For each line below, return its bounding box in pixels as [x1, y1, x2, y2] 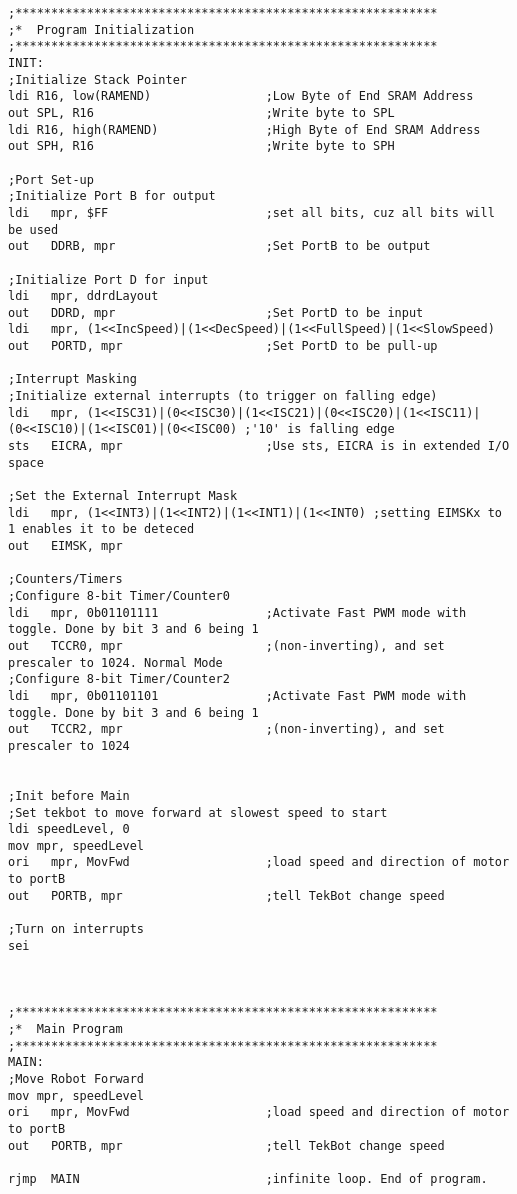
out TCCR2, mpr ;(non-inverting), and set [8, 722, 445, 737]
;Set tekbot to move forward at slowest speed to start [8, 805, 388, 820]
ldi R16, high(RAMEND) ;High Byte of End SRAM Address [8, 122, 481, 137]
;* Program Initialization [8, 22, 195, 37]
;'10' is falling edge [244, 422, 395, 437]
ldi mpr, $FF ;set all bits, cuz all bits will [8, 205, 495, 220]
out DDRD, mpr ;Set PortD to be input [8, 305, 424, 320]
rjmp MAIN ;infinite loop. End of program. [8, 1171, 488, 1186]
